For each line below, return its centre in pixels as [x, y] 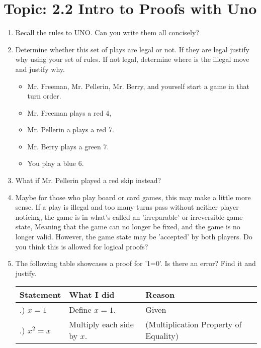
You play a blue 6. [56, 163]
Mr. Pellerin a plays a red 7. [71, 129]
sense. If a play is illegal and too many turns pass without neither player [127, 207]
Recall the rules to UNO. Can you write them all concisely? [107, 32]
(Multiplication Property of [194, 324]
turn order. [44, 96]
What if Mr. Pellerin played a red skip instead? [88, 180]
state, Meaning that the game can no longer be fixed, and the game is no [128, 227]
